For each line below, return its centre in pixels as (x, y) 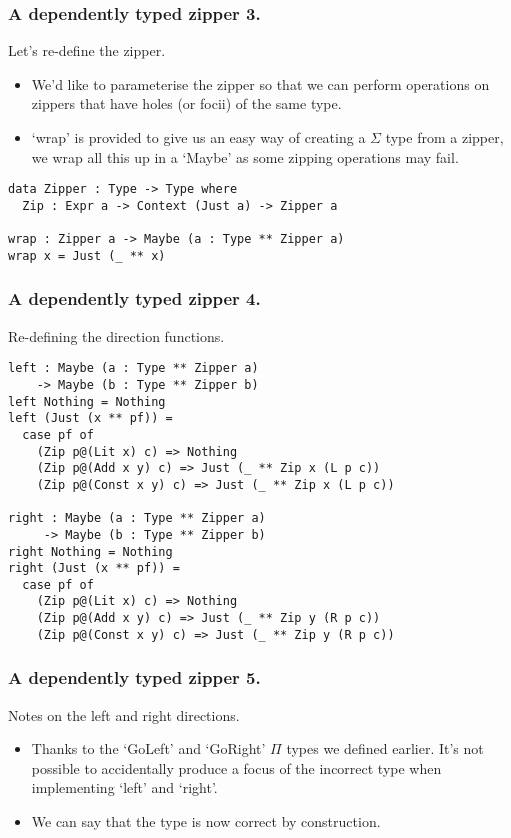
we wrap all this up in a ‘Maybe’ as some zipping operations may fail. (245, 156)
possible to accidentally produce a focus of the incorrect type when (236, 767)
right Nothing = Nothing (90, 551)
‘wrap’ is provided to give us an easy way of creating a (198, 137)
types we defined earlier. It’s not (385, 748)
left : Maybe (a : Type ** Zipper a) (133, 368)
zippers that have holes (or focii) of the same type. (186, 103)
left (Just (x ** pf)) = (90, 418)
